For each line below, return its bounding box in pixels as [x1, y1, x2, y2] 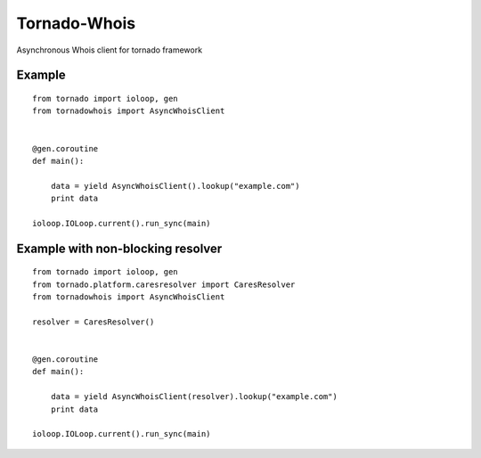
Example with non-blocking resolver [16, 241, 223, 256]
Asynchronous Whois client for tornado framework [16, 45, 203, 55]
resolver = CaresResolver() [32, 316, 155, 327]
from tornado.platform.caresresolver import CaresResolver [32, 279, 296, 290]
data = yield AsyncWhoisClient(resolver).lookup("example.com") [50, 392, 338, 402]
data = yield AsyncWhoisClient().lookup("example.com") [50, 181, 300, 191]
